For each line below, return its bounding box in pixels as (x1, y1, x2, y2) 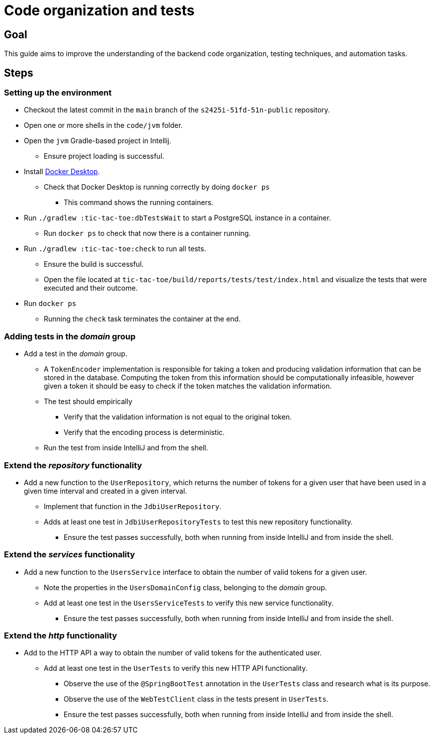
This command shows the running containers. (64, 198, 214, 207)
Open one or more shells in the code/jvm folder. (24, 121, 183, 130)
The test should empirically (44, 397, 133, 406)
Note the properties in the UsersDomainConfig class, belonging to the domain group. (44, 583, 327, 592)
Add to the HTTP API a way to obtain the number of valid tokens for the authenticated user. (24, 648, 322, 657)
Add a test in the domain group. (24, 349, 127, 358)
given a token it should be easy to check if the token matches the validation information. (44, 382, 332, 391)
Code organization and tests (4, 2, 195, 19)
